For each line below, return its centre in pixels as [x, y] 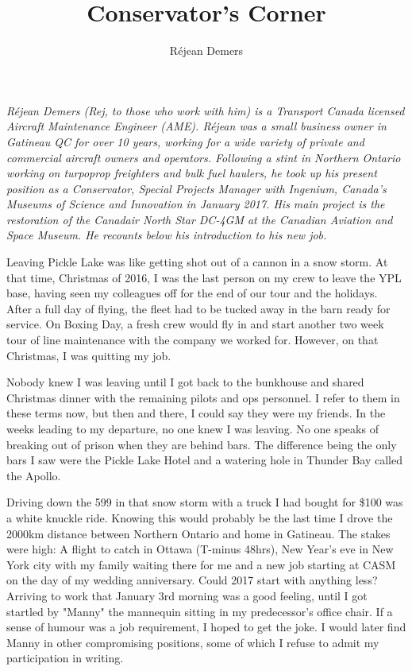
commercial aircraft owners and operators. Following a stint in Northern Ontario [204, 157]
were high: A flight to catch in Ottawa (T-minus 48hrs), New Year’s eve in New [200, 549]
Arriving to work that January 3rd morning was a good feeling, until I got [187, 595]
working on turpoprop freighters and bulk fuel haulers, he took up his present [192, 173]
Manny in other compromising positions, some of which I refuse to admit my [193, 642]
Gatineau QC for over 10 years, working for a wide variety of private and [185, 141]
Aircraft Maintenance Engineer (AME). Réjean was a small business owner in [196, 126]
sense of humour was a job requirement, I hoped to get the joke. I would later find [206, 627]
